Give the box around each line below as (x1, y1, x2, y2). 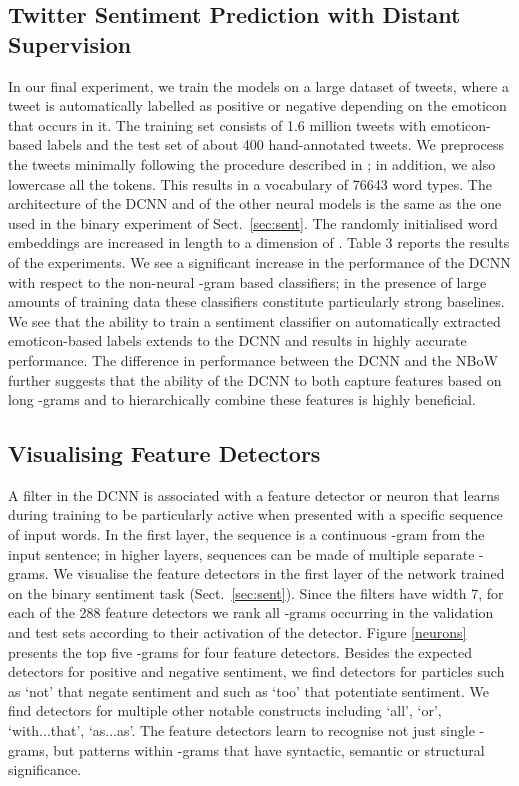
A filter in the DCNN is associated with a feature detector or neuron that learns (8, 484, 500, 505)
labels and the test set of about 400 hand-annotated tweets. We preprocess (46, 134, 505, 155)
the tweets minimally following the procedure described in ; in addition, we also (8, 153, 496, 174)
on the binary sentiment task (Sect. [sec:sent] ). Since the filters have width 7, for (8, 582, 504, 603)
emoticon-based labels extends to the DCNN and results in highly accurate (8, 330, 467, 351)
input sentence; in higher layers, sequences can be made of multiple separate (8, 543, 475, 564)
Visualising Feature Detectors (8, 438, 321, 469)
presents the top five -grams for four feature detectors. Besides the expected (8, 641, 473, 662)
